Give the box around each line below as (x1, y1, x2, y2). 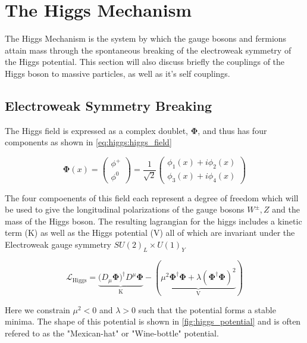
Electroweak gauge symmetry (5, 238, 111, 250)
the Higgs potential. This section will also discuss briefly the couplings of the (5, 55, 285, 68)
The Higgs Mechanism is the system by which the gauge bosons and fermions (5, 32, 287, 45)
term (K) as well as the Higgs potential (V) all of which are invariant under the (5, 226, 295, 239)
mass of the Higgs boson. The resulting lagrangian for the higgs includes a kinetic (5, 214, 302, 227)
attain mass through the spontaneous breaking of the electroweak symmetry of (5, 43, 292, 56)
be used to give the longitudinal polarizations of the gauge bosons (5, 203, 245, 216)
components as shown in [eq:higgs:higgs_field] (5, 136, 172, 148)
